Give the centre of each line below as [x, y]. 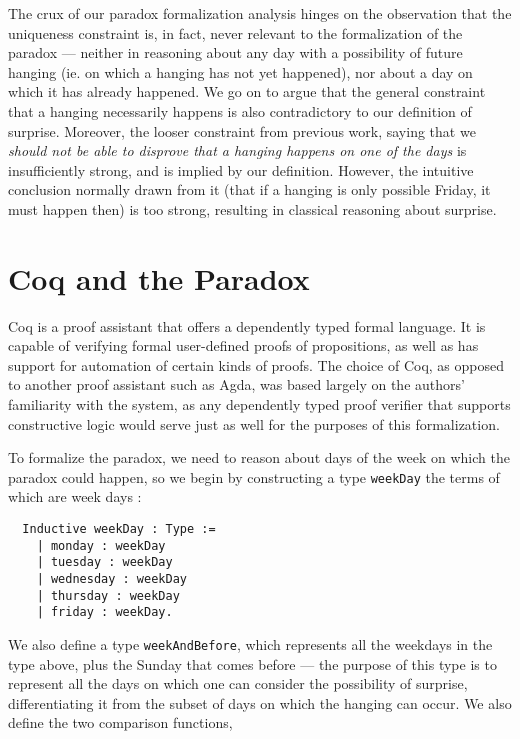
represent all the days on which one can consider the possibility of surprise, [238, 683]
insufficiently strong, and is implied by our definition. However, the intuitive [241, 169]
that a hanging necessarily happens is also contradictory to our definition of [240, 110]
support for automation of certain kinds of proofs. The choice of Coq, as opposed [256, 364]
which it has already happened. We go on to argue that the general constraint [247, 91]
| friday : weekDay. [104, 612]
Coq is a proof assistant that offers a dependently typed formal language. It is [247, 325]
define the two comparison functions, [120, 722]
